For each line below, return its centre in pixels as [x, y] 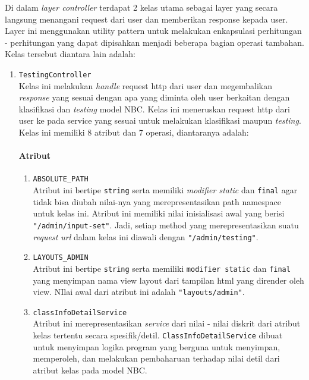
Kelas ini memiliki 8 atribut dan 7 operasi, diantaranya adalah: [134, 132]
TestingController [55, 75]
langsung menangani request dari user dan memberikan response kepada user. [146, 19]
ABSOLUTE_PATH [61, 179]
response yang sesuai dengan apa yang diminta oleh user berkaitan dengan [154, 97]
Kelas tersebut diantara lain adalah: [70, 54]
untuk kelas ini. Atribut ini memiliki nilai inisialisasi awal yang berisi [159, 213]
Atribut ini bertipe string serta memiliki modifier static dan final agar [165, 190]
